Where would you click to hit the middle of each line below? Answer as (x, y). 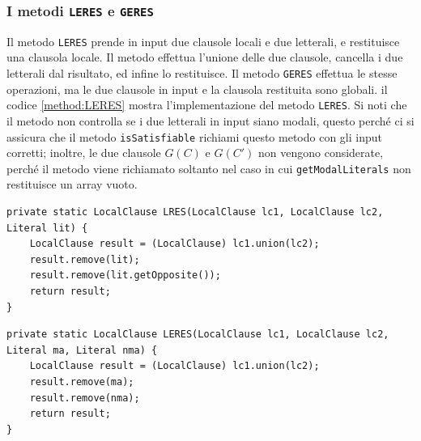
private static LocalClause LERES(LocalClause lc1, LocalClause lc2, (198, 335)
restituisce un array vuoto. (72, 184)
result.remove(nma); (85, 398)
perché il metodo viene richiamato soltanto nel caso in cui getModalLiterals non (209, 168)
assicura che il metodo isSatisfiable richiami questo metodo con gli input (194, 136)
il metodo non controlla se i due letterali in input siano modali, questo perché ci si (210, 120)
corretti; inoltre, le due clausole (84, 153)
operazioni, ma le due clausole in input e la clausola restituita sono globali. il (197, 89)
